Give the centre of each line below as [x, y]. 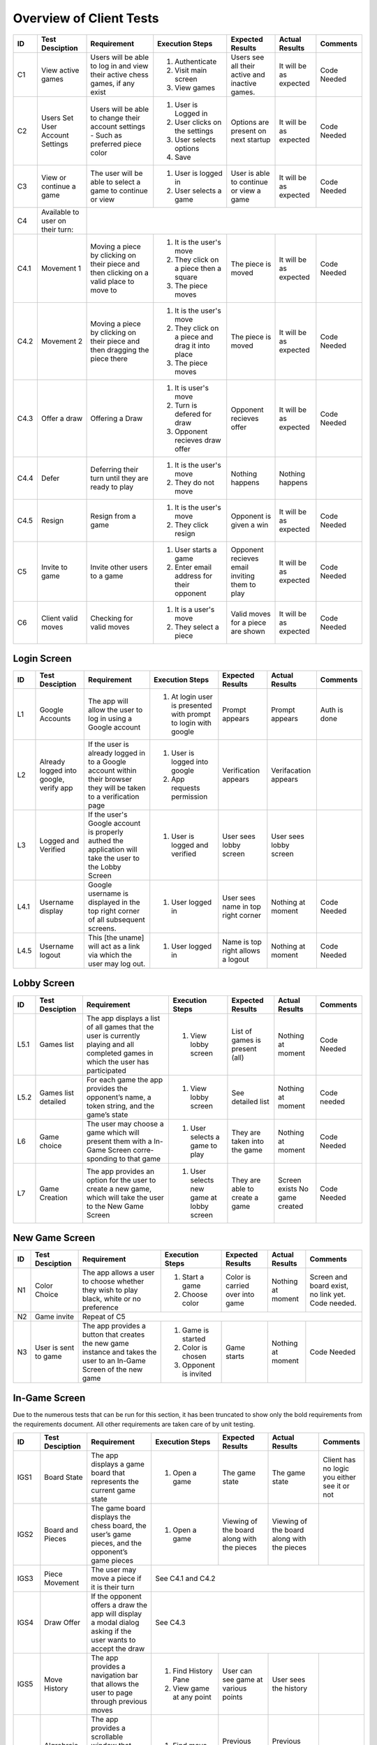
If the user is [109, 745]
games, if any [113, 83]
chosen [194, 1356]
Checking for [112, 618]
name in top [242, 907]
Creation [53, 1197]
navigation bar [115, 1675]
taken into [248, 1141]
